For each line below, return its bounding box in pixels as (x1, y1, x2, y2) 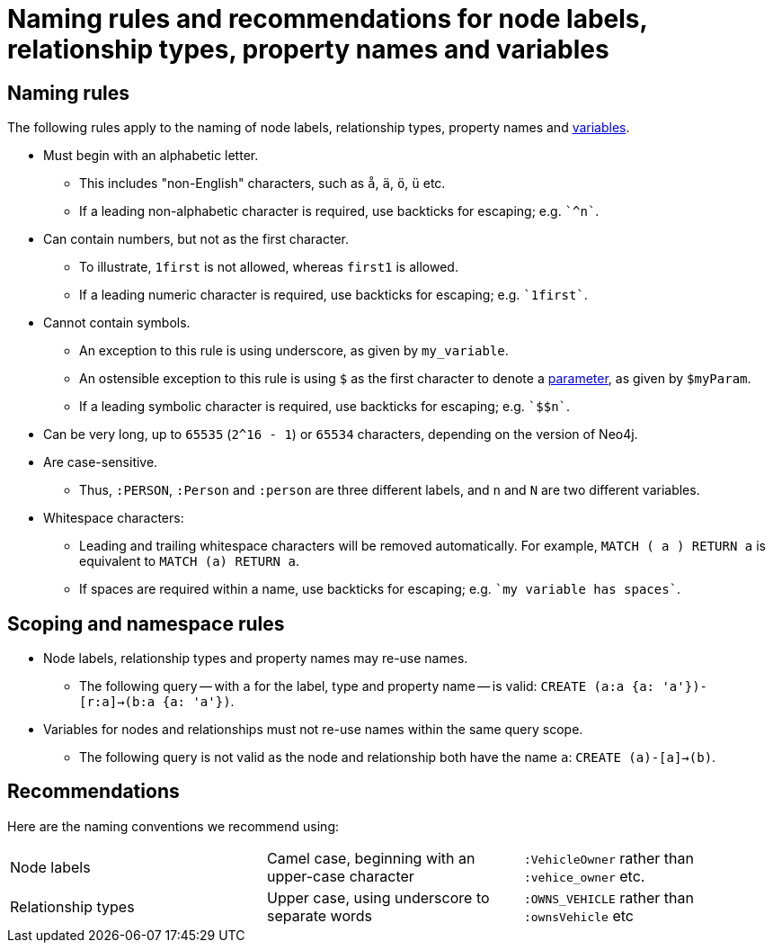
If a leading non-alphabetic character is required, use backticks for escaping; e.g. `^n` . (79, 203, 600, 220)
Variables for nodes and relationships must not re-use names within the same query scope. (43, 721, 583, 738)
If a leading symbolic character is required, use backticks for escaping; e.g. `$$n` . (79, 399, 571, 415)
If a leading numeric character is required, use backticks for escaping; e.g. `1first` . (79, 287, 588, 303)
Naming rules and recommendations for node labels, (7, 4, 648, 34)
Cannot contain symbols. (43, 315, 191, 331)
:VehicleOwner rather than (523, 848, 694, 867)
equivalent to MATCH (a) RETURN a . (79, 553, 299, 569)
